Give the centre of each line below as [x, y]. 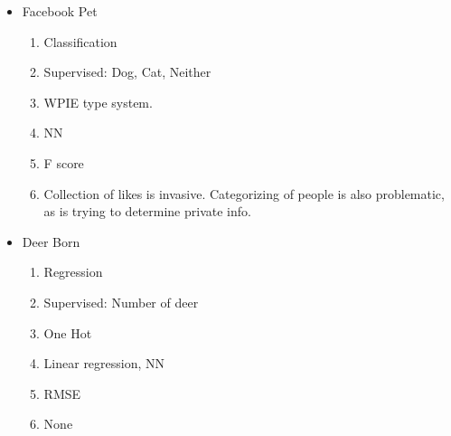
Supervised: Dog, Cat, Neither [127, 72]
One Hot [68, 332]
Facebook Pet [60, 11]
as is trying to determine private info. [147, 211]
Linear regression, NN [104, 363]
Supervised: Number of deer [121, 302]
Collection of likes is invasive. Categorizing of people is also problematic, [244, 193]
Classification [80, 41]
